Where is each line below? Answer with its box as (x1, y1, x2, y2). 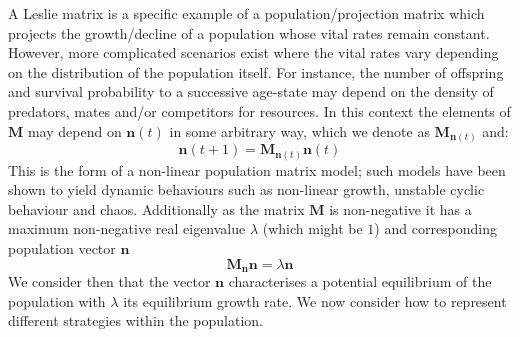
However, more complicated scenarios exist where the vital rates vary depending (8, 42, 499, 63)
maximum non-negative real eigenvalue (8, 218, 246, 239)
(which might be (262, 218, 363, 239)
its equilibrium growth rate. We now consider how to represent (123, 290, 507, 311)
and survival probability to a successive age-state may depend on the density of (8, 81, 494, 102)
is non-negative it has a (329, 198, 472, 219)
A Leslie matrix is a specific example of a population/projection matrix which (8, 3, 485, 23)
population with (8, 290, 106, 311)
